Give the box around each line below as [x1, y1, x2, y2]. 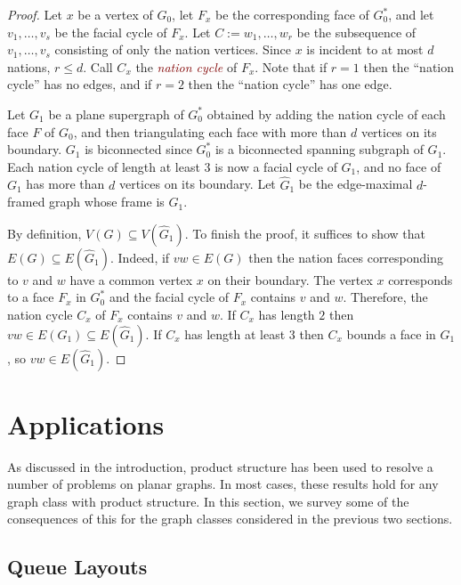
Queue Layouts [7, 553, 148, 581]
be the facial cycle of [54, 22, 167, 41]
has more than [26, 175, 105, 193]
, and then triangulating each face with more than [73, 122, 347, 141]
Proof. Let [7, 5, 62, 23]
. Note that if [255, 57, 328, 76]
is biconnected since [85, 140, 192, 158]
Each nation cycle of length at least [7, 157, 200, 175]
